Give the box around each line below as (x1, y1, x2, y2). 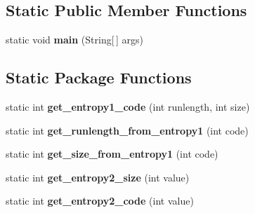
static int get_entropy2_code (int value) (6, 193, 194, 208)
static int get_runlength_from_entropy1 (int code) (6, 123, 249, 137)
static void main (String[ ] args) (6, 32, 143, 47)
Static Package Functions (6, 67, 192, 88)
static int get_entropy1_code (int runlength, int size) (6, 99, 250, 114)
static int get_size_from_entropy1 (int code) (6, 146, 218, 161)
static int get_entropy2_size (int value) (6, 170, 190, 184)
